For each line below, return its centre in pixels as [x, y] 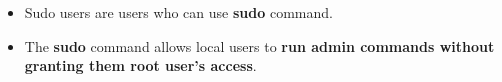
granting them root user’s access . [140, 65]
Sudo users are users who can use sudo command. [178, 12]
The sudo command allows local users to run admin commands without [259, 45]
